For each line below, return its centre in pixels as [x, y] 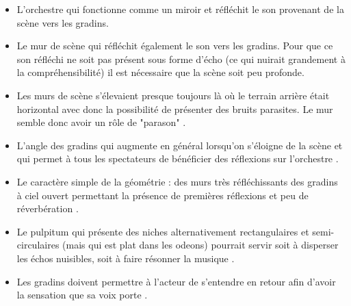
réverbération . [48, 208]
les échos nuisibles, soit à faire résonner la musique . [126, 258]
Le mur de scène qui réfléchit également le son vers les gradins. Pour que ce [175, 46]
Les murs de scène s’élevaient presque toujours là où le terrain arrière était [173, 95]
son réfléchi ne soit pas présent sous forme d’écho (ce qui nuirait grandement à [181, 59]
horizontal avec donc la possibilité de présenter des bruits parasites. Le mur [175, 109]
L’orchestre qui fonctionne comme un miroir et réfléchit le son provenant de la [180, 9]
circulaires [38, 245]
